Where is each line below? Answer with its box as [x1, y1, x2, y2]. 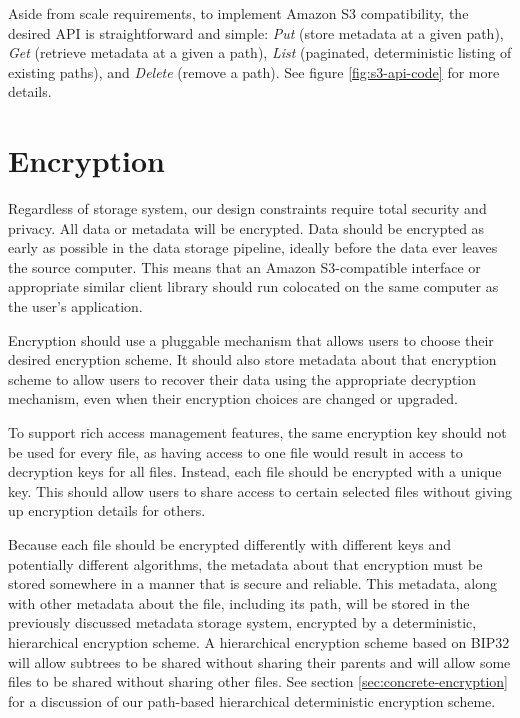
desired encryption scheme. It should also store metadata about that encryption [8, 349, 497, 370]
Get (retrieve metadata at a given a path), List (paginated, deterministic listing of [8, 42, 512, 63]
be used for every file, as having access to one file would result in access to [8, 441, 463, 462]
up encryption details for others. [8, 500, 206, 521]
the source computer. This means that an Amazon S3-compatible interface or [8, 256, 481, 277]
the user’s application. [8, 296, 143, 317]
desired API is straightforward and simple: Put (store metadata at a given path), [8, 22, 504, 43]
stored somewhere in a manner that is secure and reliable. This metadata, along [8, 573, 497, 594]
